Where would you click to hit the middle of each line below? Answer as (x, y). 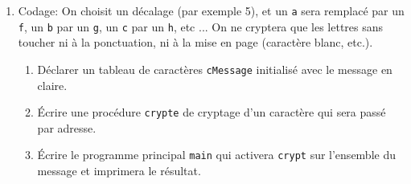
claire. (52, 85)
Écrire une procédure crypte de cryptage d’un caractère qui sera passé (212, 112)
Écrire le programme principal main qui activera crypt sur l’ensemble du (216, 155)
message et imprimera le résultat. (119, 171)
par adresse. (67, 127)
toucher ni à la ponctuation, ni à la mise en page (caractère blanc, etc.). (195, 42)
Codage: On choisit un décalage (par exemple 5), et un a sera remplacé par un (211, 10)
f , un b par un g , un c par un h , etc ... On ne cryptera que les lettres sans (201, 26)
